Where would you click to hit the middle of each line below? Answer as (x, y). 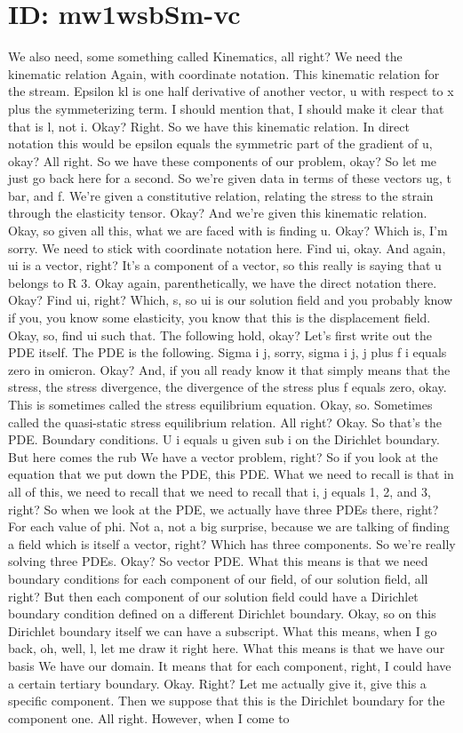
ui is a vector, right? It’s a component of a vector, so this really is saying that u (225, 265)
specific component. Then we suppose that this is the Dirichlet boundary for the (227, 701)
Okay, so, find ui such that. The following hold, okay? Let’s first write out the (220, 335)
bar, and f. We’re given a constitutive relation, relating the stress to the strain (221, 195)
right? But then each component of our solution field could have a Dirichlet (213, 596)
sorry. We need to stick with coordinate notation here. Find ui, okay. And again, (227, 247)
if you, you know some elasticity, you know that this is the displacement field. (220, 318)
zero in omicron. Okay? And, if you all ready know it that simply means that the (229, 369)
